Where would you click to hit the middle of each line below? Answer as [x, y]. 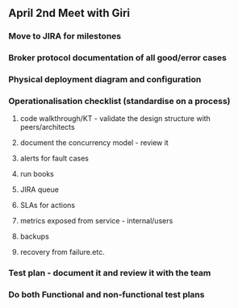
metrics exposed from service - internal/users [96, 221]
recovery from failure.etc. [62, 252]
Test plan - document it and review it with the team [110, 273]
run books [37, 174]
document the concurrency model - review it [94, 143]
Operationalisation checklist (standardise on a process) [119, 102]
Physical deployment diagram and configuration [105, 80]
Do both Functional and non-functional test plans [106, 295]
